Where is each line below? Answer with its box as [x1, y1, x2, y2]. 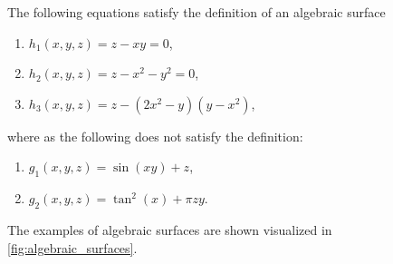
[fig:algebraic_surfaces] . [7, 238, 138, 257]
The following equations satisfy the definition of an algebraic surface [7, 3, 386, 21]
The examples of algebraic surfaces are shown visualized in [7, 220, 332, 239]
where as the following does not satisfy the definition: [7, 126, 303, 145]
